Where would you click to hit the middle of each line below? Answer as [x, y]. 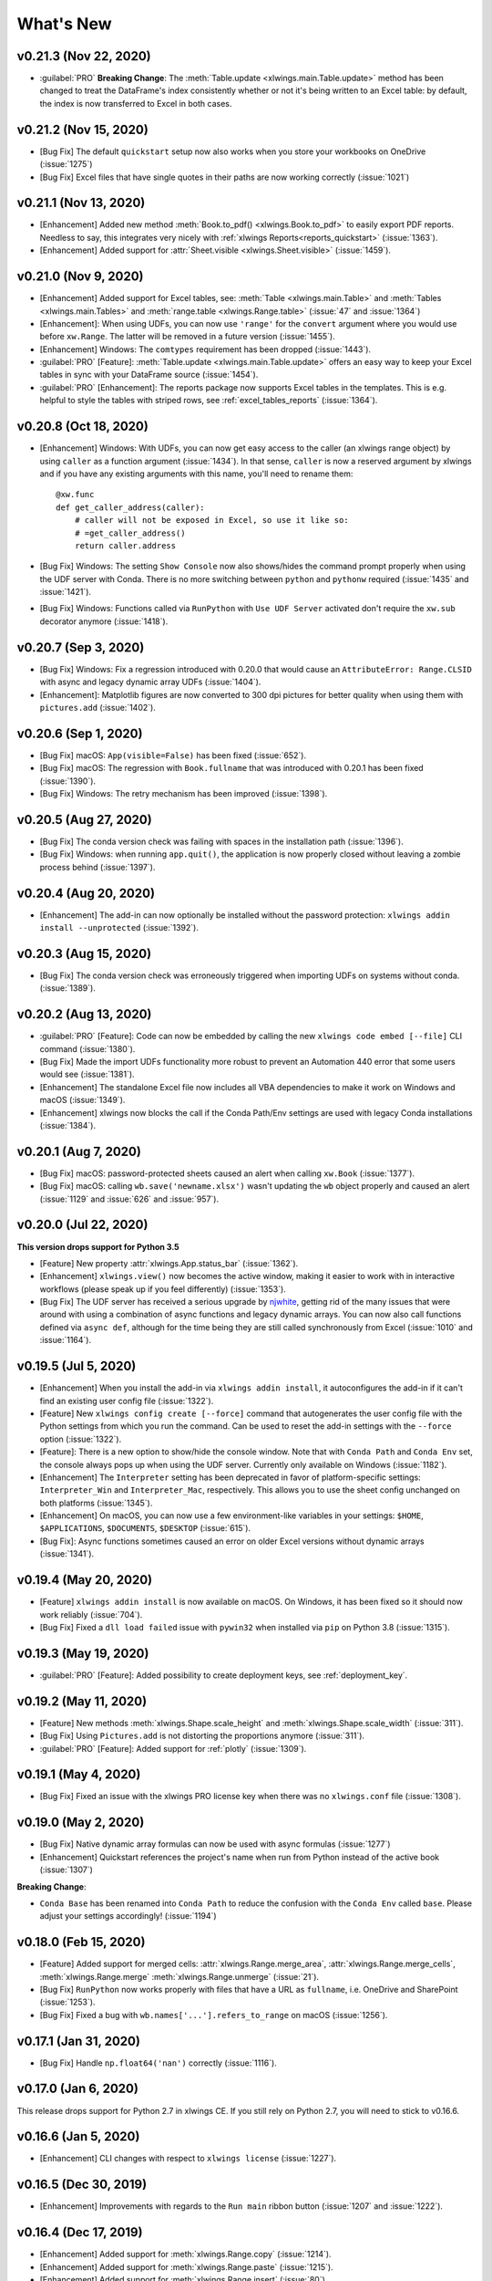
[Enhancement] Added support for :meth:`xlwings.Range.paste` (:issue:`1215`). [186, 2266]
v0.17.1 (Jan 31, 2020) [79, 2041]
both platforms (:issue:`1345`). [96, 1503]
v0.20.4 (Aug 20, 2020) [86, 893]
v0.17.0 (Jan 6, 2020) [77, 2089]
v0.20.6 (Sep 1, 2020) [80, 733]
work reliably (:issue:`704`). [91, 1614]
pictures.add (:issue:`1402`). [98, 707]
